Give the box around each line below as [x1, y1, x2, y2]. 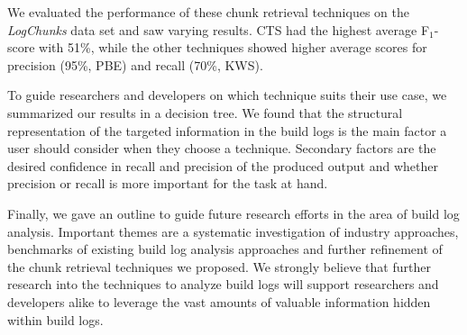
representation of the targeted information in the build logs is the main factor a [7, 121, 447, 140]
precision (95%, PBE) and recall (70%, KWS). [7, 55, 263, 74]
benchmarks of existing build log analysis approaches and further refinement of [7, 240, 443, 258]
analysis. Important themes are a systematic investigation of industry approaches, [7, 222, 459, 240]
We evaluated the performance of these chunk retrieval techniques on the [7, 3, 409, 21]
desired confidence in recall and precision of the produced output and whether [7, 156, 438, 175]
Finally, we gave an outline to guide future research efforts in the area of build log [7, 204, 460, 222]
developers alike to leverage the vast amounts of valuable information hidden [7, 292, 431, 311]
